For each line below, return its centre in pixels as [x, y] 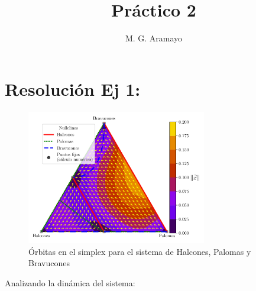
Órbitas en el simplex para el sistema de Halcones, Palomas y [140, 251]
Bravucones [49, 263]
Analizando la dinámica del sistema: [70, 283]
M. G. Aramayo [154, 38]
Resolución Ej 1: [73, 88]
